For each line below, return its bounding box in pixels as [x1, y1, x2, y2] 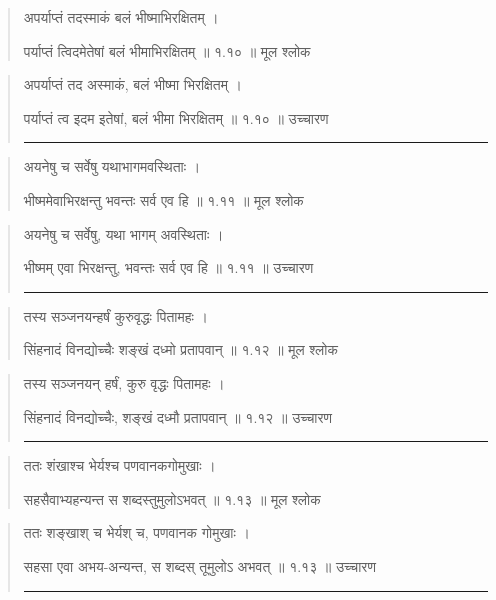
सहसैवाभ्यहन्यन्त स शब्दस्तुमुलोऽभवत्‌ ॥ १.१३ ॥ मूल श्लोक [23, 488, 321, 509]
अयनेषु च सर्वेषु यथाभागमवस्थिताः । [23, 156, 201, 177]
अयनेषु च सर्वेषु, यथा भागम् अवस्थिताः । [23, 223, 224, 244]
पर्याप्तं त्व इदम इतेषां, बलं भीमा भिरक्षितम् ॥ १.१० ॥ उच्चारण [23, 107, 329, 128]
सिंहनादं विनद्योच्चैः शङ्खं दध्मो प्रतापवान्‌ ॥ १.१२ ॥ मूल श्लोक [23, 339, 338, 360]
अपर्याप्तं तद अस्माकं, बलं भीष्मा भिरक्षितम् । [23, 74, 243, 95]
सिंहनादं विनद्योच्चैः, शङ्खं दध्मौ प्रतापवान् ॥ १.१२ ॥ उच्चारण [23, 406, 333, 427]
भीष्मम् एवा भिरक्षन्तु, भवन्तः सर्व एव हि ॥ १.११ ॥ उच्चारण [23, 257, 314, 278]
